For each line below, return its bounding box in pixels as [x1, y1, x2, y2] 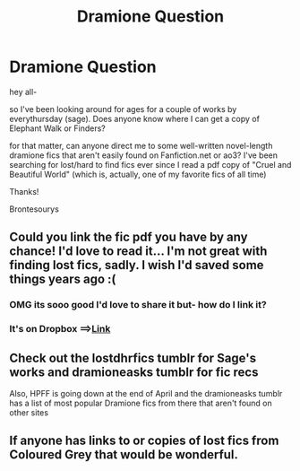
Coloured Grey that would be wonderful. [9, 447, 239, 463]
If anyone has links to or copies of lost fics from [9, 433, 279, 449]
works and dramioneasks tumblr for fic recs [9, 364, 259, 379]
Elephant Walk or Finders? [9, 123, 106, 134]
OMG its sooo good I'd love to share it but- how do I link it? [9, 299, 267, 311]
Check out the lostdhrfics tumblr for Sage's [9, 350, 257, 365]
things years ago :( [9, 272, 116, 287]
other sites [9, 406, 49, 418]
